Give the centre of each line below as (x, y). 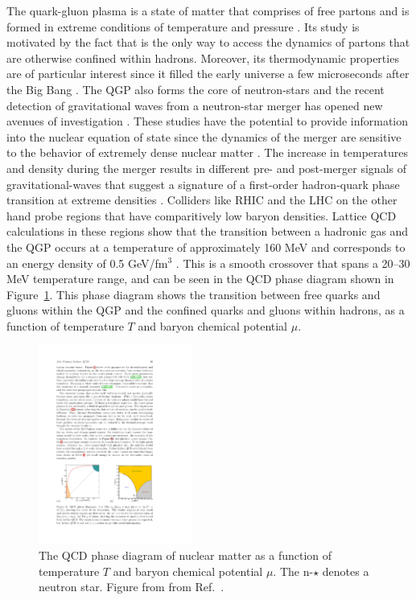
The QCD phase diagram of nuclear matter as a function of (185, 555)
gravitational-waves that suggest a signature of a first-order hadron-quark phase (203, 184)
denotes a (346, 571)
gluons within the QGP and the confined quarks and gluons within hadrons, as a (206, 310)
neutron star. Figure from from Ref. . (132, 587)
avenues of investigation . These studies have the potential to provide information (208, 121)
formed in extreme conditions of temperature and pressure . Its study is (183, 26)
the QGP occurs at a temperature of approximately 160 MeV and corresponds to (206, 247)
